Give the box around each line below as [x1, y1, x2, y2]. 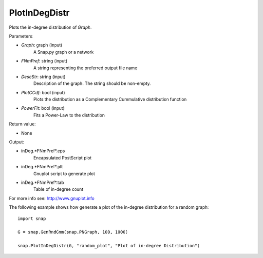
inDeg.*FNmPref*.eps [21, 148, 65, 154]
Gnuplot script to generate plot [33, 171, 95, 177]
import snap [18, 216, 46, 221]
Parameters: [9, 33, 34, 39]
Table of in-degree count [33, 186, 84, 192]
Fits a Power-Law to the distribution [33, 112, 105, 118]
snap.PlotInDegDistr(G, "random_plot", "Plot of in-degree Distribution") [18, 243, 200, 249]
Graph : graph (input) [21, 42, 63, 48]
